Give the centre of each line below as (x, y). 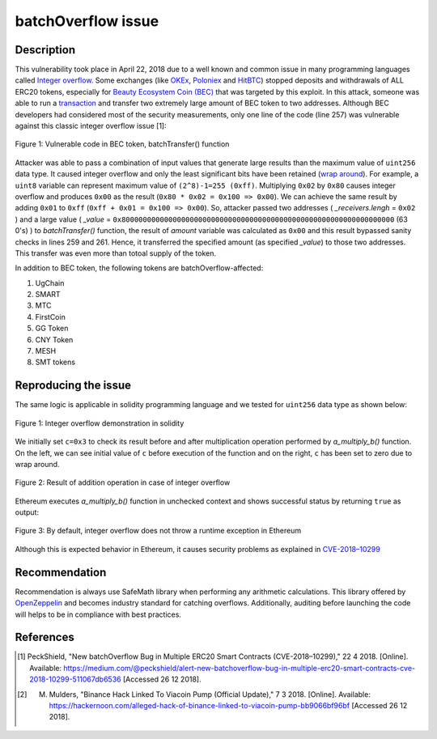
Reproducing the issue (73, 386)
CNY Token (54, 339)
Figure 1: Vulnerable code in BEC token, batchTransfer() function (122, 144)
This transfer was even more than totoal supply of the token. (115, 253)
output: (27, 512)
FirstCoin (51, 316)
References (45, 637)
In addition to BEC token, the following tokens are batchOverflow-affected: (139, 268)
